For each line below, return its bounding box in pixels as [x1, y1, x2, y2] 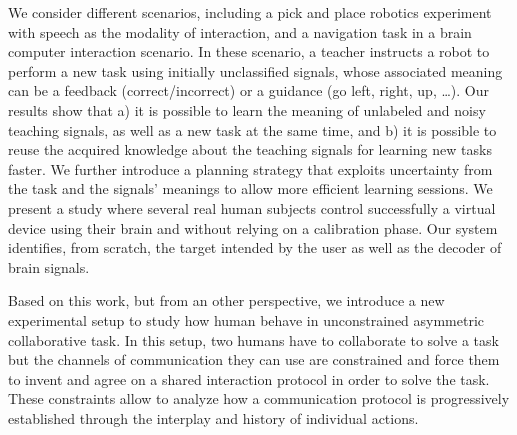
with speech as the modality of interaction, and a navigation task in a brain [8, 21, 472, 42]
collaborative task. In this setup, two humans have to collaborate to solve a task [8, 329, 499, 350]
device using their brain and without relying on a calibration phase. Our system [8, 217, 498, 238]
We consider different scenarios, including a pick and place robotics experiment [8, 2, 492, 22]
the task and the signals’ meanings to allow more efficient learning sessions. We [8, 178, 493, 199]
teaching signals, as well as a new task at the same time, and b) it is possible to [8, 119, 497, 140]
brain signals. [8, 256, 90, 277]
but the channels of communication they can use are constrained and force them [8, 349, 500, 370]
